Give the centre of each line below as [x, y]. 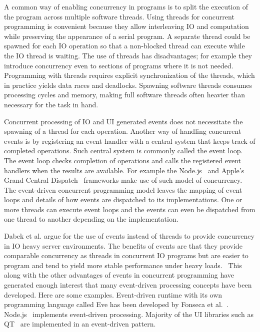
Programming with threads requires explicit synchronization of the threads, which [129, 75]
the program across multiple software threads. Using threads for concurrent [119, 16]
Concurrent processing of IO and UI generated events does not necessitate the [123, 121]
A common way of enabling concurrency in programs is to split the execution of [126, 6]
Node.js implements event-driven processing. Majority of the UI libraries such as [129, 314]
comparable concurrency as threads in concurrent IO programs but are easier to [126, 255]
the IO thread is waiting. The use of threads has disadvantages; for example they [128, 55]
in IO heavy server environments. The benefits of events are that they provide [123, 245]
